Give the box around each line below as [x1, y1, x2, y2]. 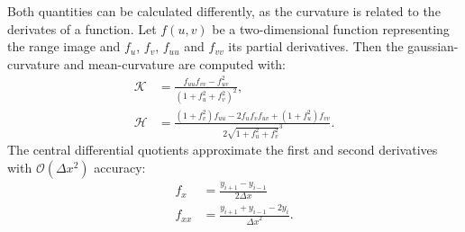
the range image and [7, 37, 121, 56]
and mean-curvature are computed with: [63, 54, 287, 73]
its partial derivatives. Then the [228, 37, 404, 56]
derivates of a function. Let [7, 19, 157, 38]
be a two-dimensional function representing [212, 19, 450, 38]
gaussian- [407, 37, 459, 56]
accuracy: [94, 157, 146, 176]
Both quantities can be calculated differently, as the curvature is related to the [7, 2, 441, 20]
